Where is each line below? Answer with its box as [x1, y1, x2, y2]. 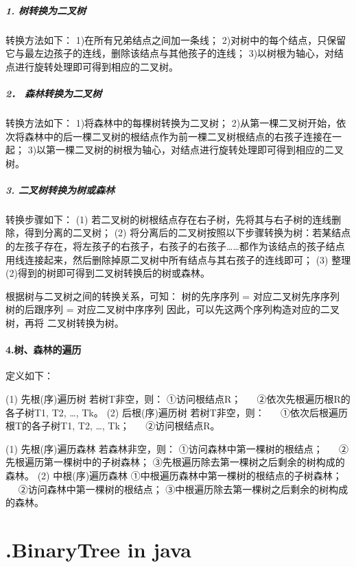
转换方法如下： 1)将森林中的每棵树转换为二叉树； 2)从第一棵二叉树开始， [5, 115, 337, 129]
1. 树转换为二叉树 [5, 3, 86, 17]
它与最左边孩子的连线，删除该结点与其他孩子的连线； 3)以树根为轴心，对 [5, 46, 335, 60]
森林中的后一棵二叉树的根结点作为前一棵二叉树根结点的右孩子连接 [24, 129, 322, 143]
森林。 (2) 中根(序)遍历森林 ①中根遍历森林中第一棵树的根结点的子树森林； [5, 468, 342, 482]
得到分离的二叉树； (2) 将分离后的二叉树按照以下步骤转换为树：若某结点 [24, 225, 351, 240]
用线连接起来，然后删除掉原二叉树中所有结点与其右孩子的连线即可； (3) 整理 [5, 252, 351, 266]
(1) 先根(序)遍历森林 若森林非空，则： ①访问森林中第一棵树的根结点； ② [5, 441, 349, 455]
